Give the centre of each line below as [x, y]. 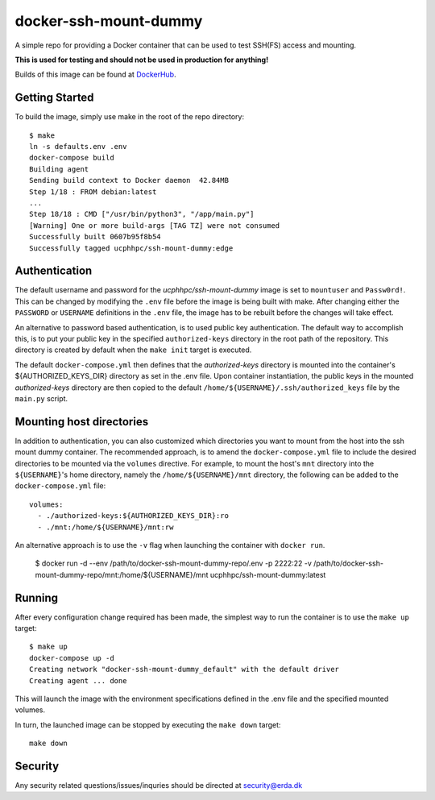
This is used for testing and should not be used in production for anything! [142, 60]
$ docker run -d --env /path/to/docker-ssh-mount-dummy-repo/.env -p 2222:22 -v [173, 563]
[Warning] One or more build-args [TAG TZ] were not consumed [155, 225]
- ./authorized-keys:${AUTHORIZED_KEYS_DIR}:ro [133, 516]
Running [37, 597]
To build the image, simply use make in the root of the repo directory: [130, 117]
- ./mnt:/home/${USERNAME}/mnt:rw [106, 527]
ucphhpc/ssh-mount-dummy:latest [268, 574]
